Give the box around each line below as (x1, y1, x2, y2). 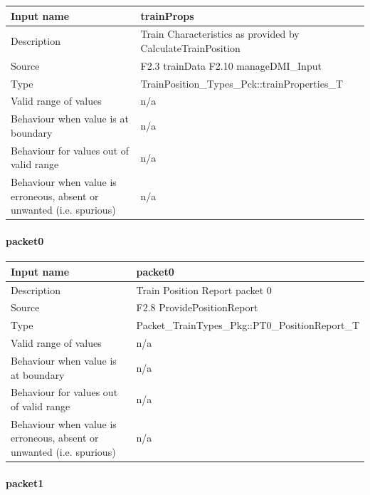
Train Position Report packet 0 (136, 282, 272, 297)
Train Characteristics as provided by (140, 26, 300, 41)
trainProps (140, 8, 194, 23)
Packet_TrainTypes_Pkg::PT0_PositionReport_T (136, 318, 359, 333)
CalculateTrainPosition (140, 40, 240, 55)
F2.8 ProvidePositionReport (136, 300, 258, 315)
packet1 (6, 475, 44, 490)
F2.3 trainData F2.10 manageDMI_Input (140, 58, 322, 73)
